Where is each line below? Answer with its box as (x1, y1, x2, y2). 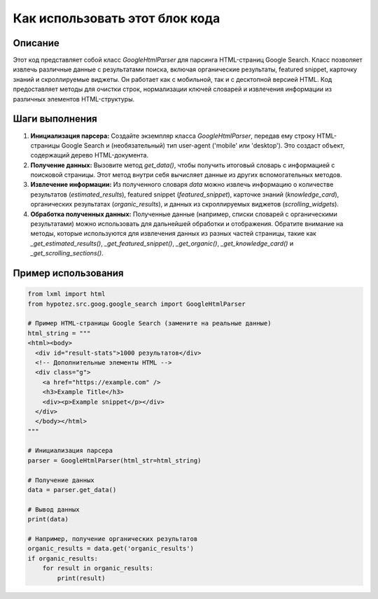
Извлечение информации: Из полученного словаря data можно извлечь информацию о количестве (30, 181, 334, 189)
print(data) (27, 515, 69, 523)
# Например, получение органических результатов (27, 535, 198, 542)
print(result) (57, 574, 106, 582)
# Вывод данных (27, 505, 80, 514)
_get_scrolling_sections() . (30, 249, 104, 258)
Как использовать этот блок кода (13, 10, 220, 26)
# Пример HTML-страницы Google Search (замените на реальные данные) (27, 319, 272, 327)
